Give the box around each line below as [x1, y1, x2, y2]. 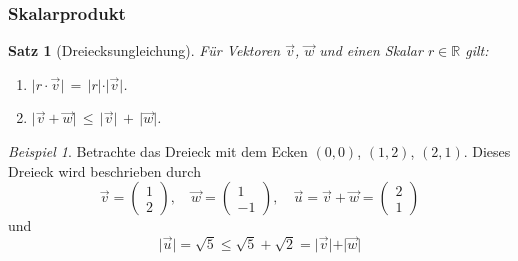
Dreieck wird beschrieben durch [8, 160, 201, 181]
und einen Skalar [319, 40, 423, 61]
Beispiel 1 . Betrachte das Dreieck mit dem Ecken [8, 141, 308, 161]
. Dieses [463, 141, 511, 161]
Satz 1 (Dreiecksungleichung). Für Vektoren [8, 40, 281, 61]
